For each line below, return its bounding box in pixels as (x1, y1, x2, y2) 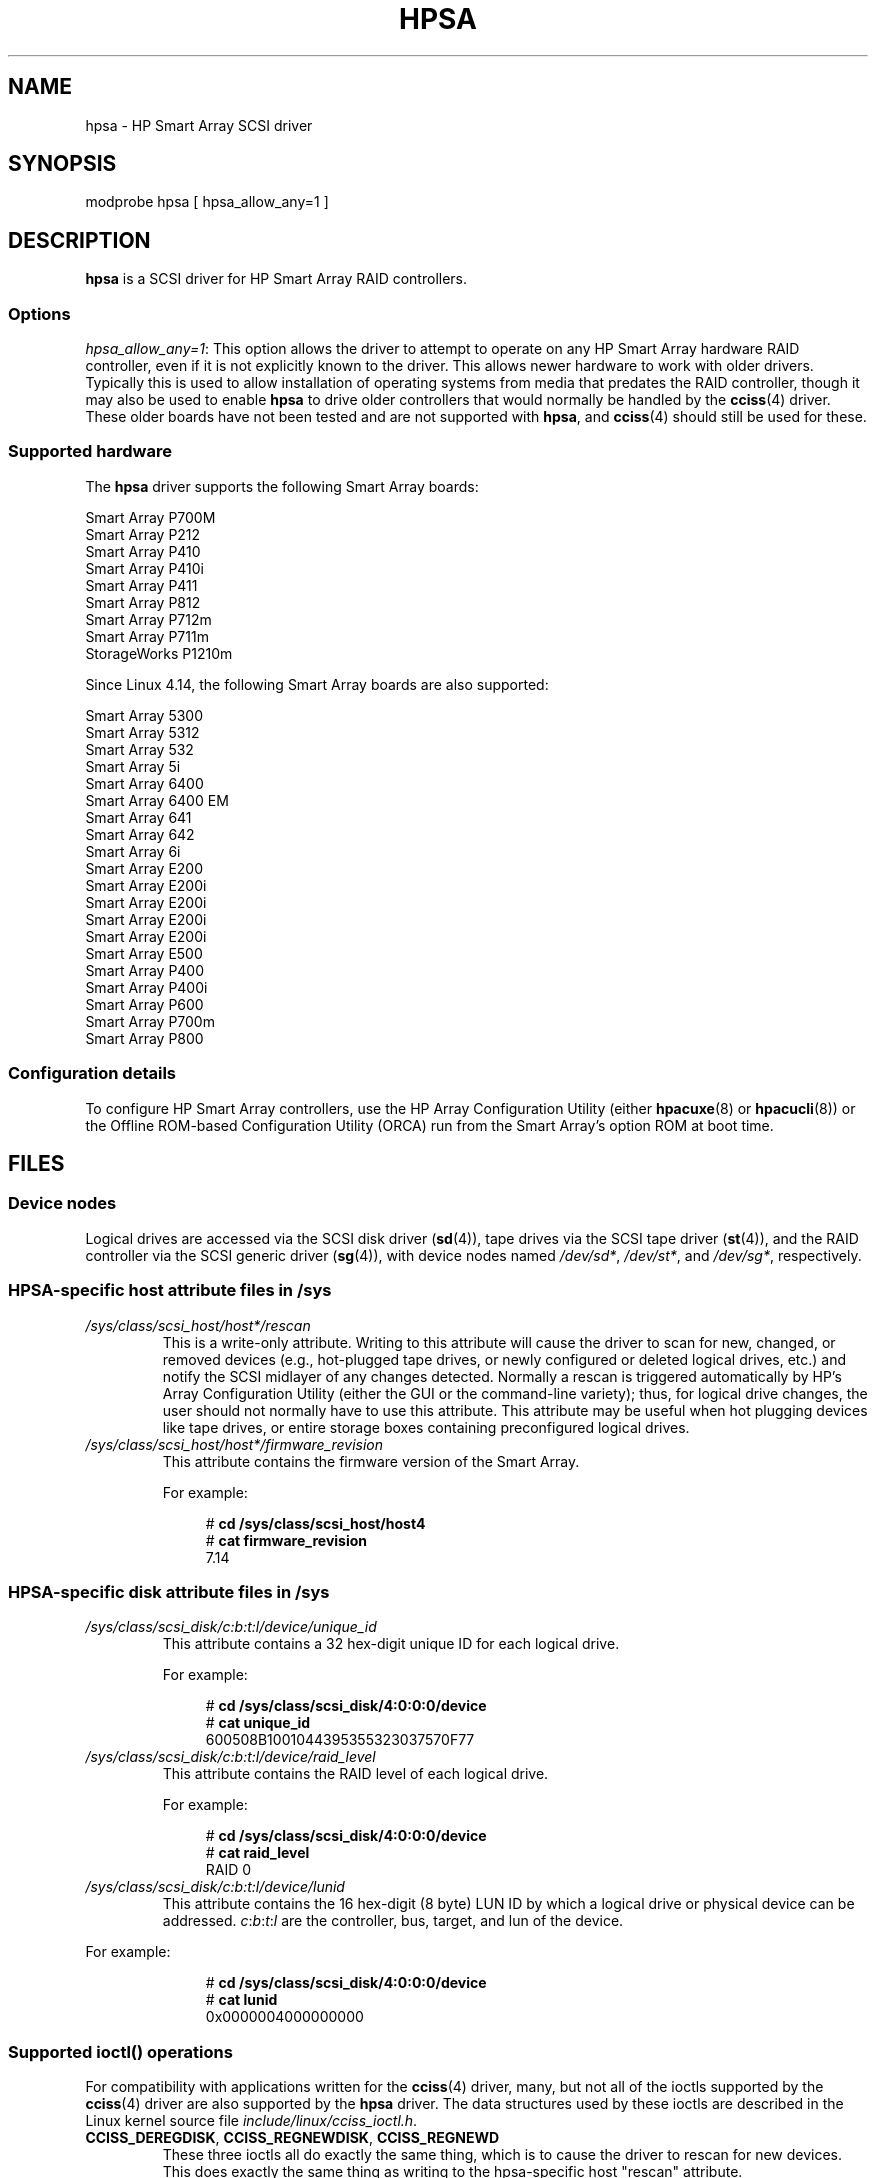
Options (8, 303, 71, 324)
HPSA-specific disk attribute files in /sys (8, 1581, 330, 1602)
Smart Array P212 (85, 525, 201, 543)
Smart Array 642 (85, 825, 195, 843)
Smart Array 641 (85, 808, 192, 826)
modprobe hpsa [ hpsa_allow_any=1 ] (85, 193, 329, 211)
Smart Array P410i (85, 559, 205, 577)
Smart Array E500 (85, 944, 203, 962)
